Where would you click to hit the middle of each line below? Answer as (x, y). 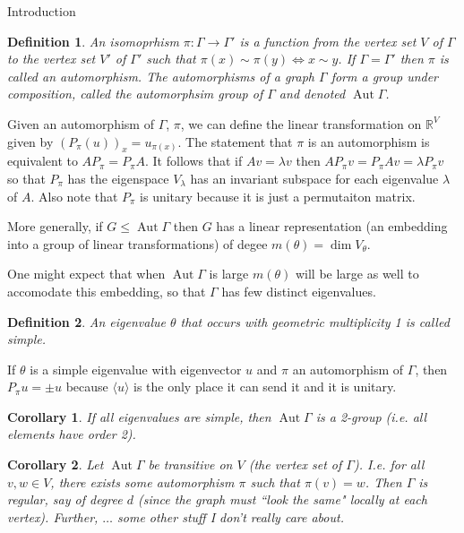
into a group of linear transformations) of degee (137, 243)
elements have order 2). (72, 434)
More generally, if (55, 226)
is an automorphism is (369, 141)
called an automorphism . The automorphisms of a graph (161, 76)
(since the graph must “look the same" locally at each (282, 499)
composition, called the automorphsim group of (135, 94)
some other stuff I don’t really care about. (231, 516)
